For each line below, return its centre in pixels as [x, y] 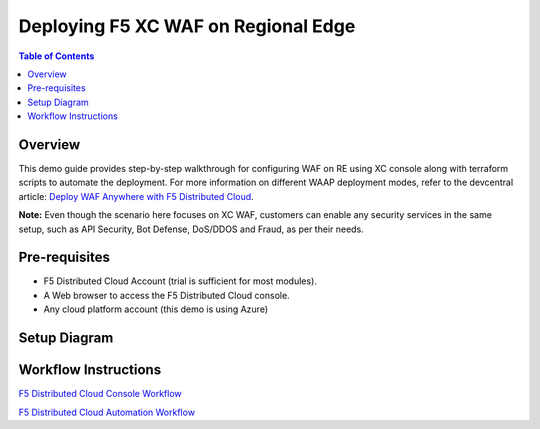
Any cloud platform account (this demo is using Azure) [156, 309]
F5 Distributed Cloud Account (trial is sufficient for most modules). [180, 281]
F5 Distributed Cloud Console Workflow [100, 394]
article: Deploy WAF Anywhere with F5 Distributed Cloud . [136, 196]
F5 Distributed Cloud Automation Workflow [106, 412]
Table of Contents [56, 56]
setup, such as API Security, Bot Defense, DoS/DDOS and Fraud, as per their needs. [191, 229]
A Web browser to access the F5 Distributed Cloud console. [166, 295]
